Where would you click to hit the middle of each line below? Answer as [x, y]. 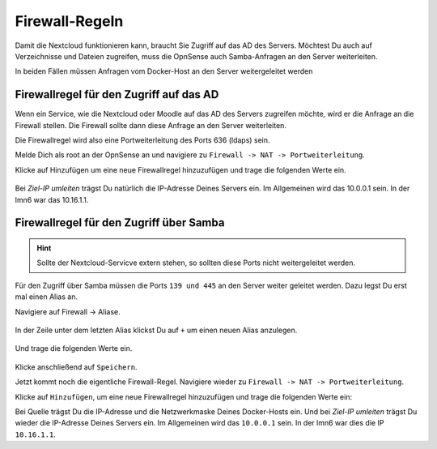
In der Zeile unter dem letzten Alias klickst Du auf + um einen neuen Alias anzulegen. [156, 330]
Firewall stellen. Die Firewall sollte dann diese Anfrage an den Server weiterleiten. [151, 125]
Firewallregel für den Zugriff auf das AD [117, 94]
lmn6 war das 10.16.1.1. [52, 199]
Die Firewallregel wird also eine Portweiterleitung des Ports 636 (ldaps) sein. [142, 140]
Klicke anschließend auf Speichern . [76, 367]
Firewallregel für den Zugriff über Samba [120, 223]
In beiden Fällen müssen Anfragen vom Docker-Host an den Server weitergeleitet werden [164, 71]
